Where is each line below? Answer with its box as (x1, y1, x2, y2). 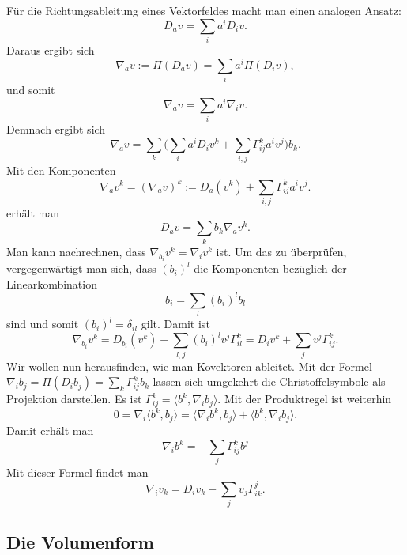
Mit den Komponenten (6, 162, 116, 179)
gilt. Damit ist (141, 315, 210, 332)
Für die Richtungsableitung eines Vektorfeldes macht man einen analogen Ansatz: (6, 2, 401, 18)
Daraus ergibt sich (6, 42, 95, 58)
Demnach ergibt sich (6, 121, 106, 137)
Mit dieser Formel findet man (6, 464, 149, 481)
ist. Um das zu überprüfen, (216, 243, 347, 259)
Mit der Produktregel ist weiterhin (224, 391, 392, 407)
